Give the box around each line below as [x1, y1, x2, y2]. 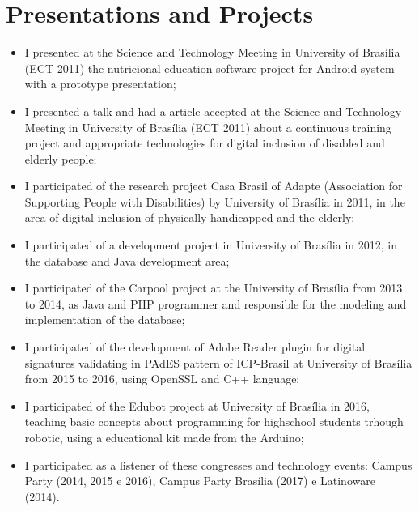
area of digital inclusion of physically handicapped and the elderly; [24, 209, 355, 226]
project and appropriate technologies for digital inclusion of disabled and [24, 134, 385, 151]
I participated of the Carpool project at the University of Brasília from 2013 [24, 279, 403, 296]
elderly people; [24, 150, 97, 167]
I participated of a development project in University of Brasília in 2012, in [24, 236, 397, 253]
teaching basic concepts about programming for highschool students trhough [24, 413, 404, 430]
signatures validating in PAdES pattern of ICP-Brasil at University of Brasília [24, 354, 413, 371]
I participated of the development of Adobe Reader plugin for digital [24, 339, 366, 356]
